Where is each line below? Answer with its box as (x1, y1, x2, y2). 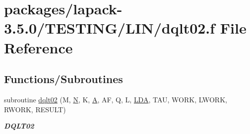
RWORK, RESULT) (4, 104, 66, 114)
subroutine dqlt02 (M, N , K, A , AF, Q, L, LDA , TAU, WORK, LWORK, (4, 94, 227, 104)
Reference (4, 37, 73, 57)
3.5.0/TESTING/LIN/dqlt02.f (4, 18, 215, 38)
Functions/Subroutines (4, 71, 123, 87)
